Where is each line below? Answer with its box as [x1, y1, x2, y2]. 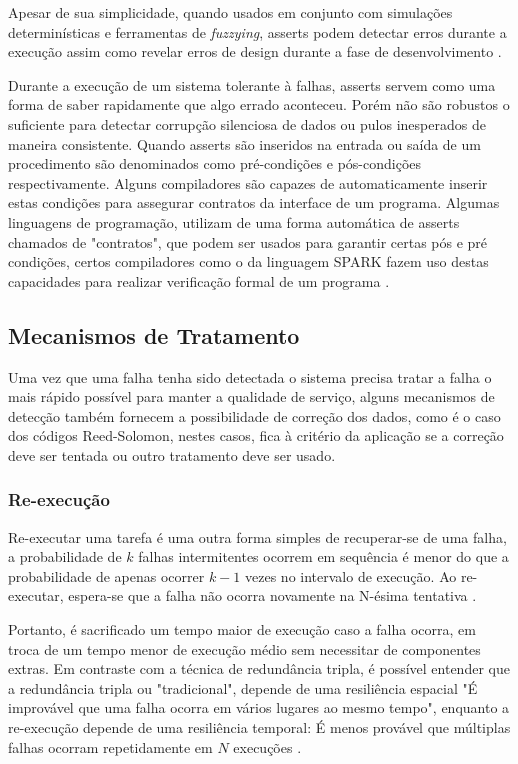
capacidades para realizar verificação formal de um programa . [8, 270, 390, 291]
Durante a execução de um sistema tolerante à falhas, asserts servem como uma [8, 74, 496, 95]
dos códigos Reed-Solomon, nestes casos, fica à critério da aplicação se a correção [8, 425, 504, 446]
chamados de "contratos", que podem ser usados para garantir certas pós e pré [8, 231, 488, 252]
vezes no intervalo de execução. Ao [245, 565, 457, 586]
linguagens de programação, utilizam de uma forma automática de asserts [8, 211, 460, 232]
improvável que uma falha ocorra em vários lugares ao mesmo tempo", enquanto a [8, 697, 510, 718]
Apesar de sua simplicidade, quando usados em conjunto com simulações [8, 2, 453, 22]
